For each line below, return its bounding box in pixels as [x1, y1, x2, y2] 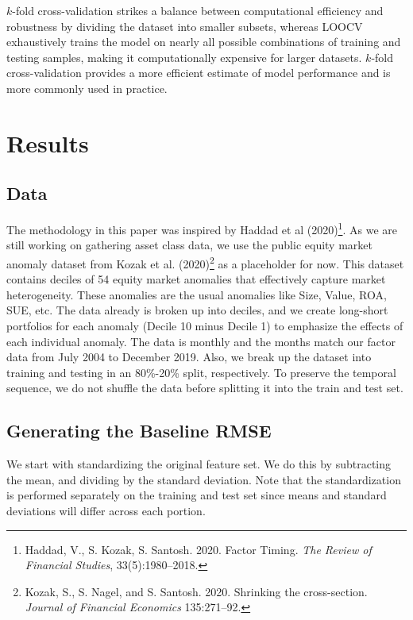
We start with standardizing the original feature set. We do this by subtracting [6, 456, 392, 472]
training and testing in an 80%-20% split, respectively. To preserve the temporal [6, 364, 396, 380]
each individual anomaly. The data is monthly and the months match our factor [6, 333, 396, 349]
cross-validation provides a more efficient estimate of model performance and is [6, 64, 391, 81]
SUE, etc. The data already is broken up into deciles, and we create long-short [6, 302, 388, 318]
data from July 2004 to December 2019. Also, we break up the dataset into [6, 349, 372, 365]
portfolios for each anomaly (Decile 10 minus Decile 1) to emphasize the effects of [6, 318, 403, 334]
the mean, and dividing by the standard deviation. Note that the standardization [6, 471, 401, 487]
